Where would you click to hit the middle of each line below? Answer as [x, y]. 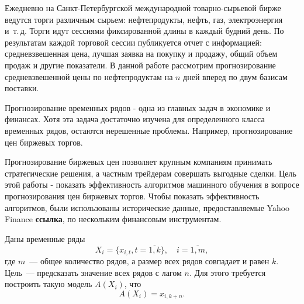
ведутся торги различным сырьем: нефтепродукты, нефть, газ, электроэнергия [144, 19]
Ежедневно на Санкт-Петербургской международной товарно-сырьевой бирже [143, 8]
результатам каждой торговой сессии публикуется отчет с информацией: [133, 42]
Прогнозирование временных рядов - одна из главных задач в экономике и [138, 107]
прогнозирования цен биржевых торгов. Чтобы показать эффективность [132, 196]
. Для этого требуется [227, 272]
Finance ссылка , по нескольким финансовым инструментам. [113, 219]
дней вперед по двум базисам [235, 76]
